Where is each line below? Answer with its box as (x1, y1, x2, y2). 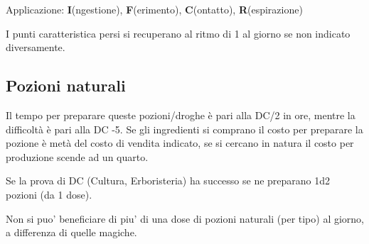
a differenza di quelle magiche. (6, 225, 137, 240)
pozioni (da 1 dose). (6, 187, 92, 201)
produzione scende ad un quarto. (6, 149, 149, 164)
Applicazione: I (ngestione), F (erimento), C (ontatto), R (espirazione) (6, 2, 303, 16)
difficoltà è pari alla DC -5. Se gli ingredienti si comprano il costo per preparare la (6, 121, 363, 136)
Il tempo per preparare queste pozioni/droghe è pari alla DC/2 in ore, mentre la (6, 107, 355, 122)
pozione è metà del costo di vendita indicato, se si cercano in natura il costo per (6, 135, 354, 150)
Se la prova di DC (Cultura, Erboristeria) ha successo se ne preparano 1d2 (6, 173, 331, 188)
